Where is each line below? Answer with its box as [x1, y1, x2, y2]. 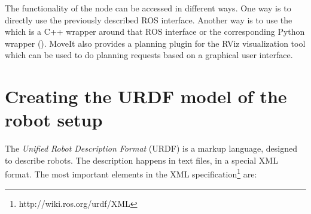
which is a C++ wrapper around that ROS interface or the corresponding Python [5, 25, 305, 38]
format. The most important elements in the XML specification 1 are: [5, 166, 257, 180]
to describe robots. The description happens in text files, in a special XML [5, 153, 278, 166]
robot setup [5, 107, 103, 132]
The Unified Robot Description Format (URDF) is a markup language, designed [5, 142, 297, 155]
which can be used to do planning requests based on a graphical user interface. [5, 49, 293, 61]
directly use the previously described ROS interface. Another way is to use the [5, 13, 292, 26]
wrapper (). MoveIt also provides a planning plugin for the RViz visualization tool [5, 37, 306, 49]
